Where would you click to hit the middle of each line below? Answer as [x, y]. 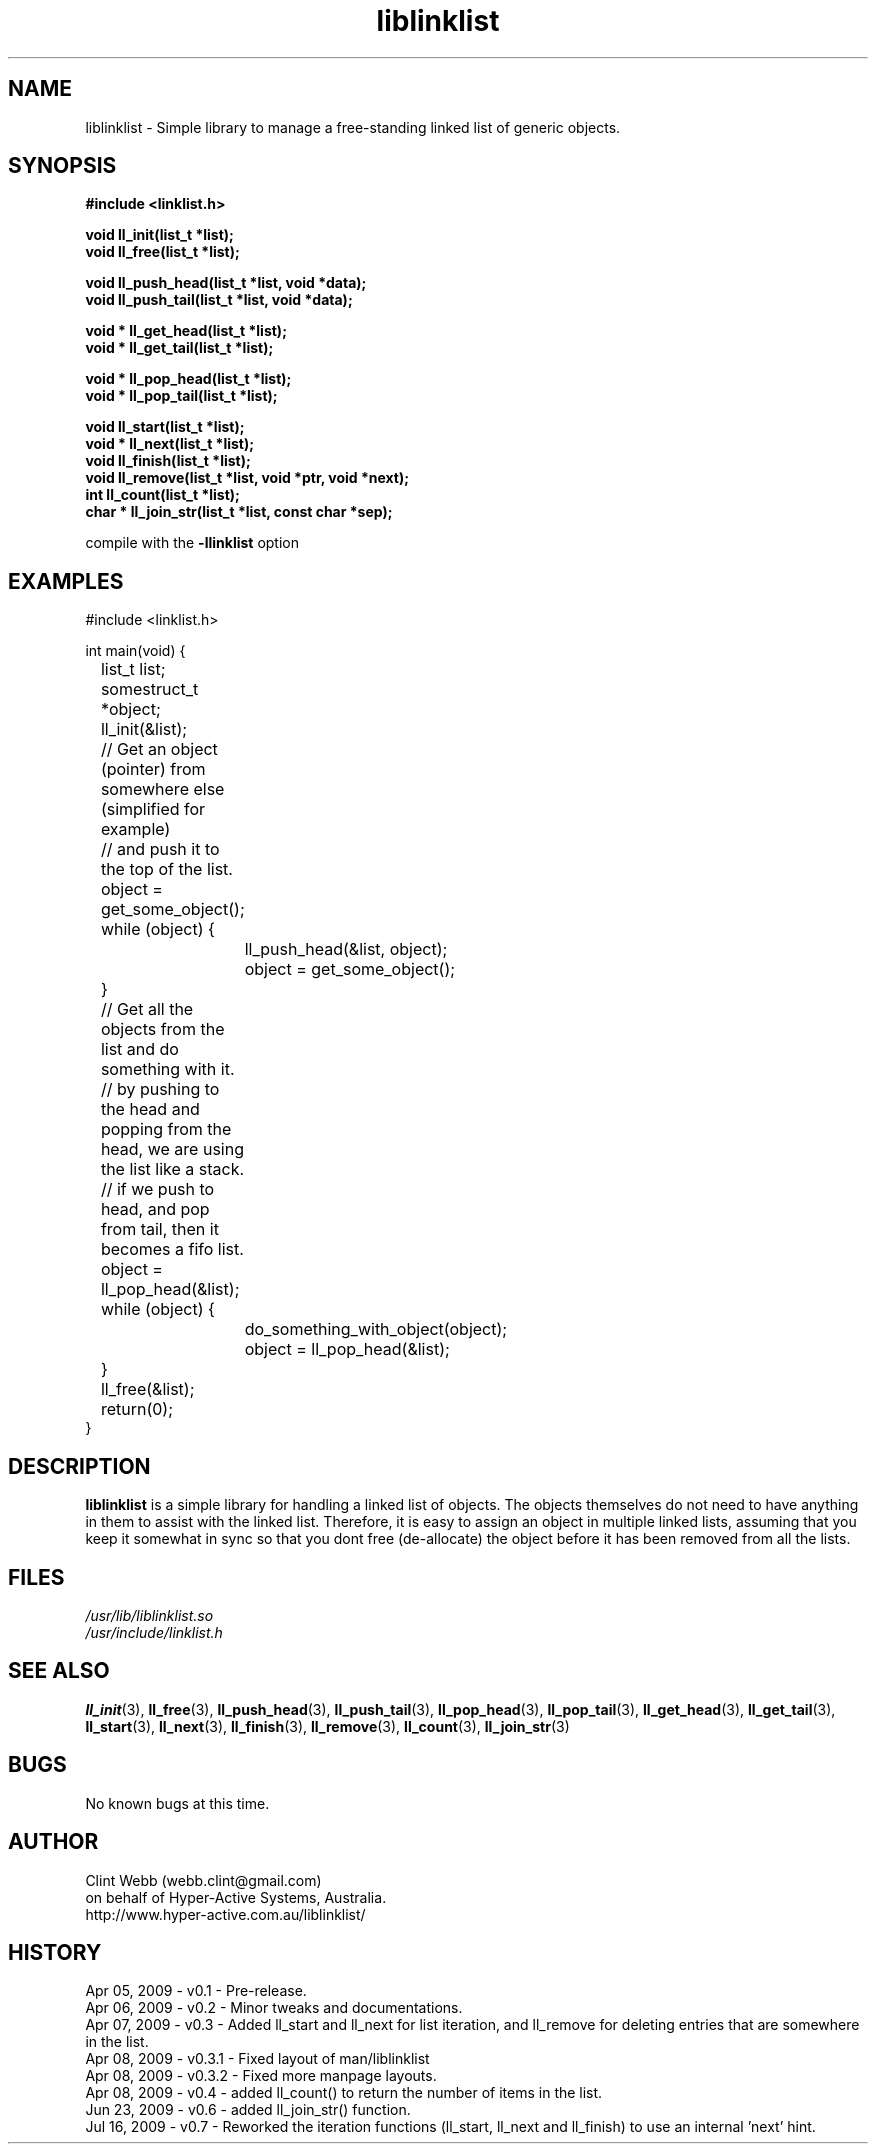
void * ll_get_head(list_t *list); [186, 331]
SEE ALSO [59, 1671]
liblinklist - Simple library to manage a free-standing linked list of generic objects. [353, 127]
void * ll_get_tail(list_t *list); [179, 348]
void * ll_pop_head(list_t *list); [188, 379]
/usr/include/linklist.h [154, 1632]
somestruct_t [149, 689]
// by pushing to [160, 1089]
